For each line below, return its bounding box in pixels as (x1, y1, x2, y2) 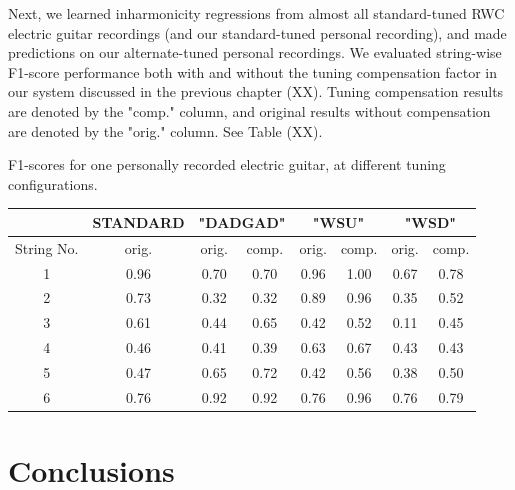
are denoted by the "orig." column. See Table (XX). (8, 120, 323, 141)
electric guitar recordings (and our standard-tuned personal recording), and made (8, 22, 507, 43)
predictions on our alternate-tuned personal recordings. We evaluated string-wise (8, 42, 502, 63)
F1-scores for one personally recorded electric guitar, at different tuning (8, 154, 446, 175)
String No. (15, 237, 79, 258)
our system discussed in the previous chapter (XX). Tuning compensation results (8, 81, 504, 102)
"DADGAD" (198, 211, 286, 232)
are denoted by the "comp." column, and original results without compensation (8, 100, 491, 121)
